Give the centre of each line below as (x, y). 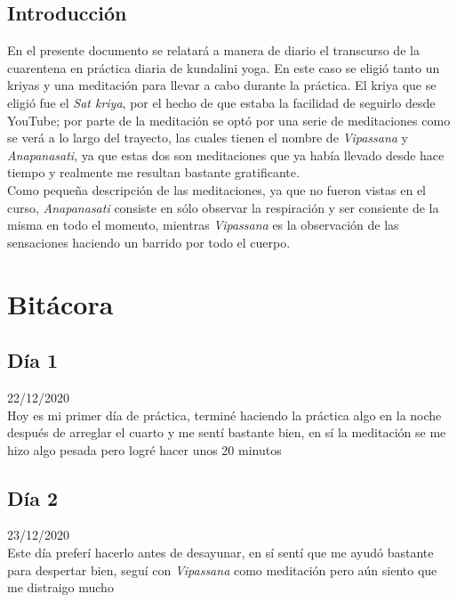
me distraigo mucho (60, 587)
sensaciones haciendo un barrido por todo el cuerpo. (149, 242)
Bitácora (60, 303)
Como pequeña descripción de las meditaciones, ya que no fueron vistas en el (216, 189)
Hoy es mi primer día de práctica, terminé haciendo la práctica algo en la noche (224, 415)
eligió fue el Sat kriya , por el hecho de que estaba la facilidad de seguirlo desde (221, 102)
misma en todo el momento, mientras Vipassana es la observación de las (203, 225)
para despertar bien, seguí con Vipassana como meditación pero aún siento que (222, 569)
